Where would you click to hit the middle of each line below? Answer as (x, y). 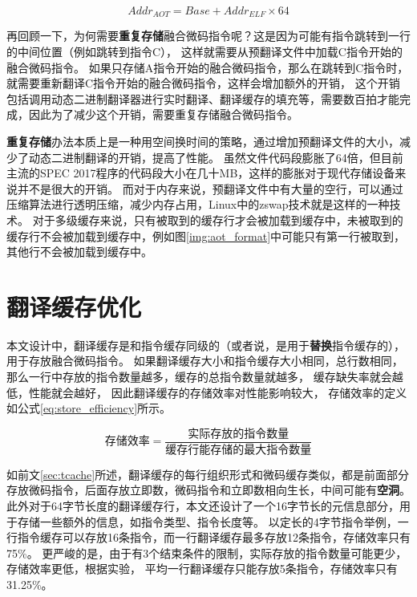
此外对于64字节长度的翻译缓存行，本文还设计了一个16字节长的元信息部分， (203, 505)
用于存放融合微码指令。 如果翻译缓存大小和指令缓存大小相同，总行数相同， (205, 361)
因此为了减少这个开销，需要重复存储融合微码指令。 (163, 114)
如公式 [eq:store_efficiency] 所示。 (89, 408)
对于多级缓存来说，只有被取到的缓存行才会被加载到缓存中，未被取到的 (218, 219)
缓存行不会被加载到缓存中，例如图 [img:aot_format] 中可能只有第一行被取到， (206, 236)
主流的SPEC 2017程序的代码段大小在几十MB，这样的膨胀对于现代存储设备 (201, 173)
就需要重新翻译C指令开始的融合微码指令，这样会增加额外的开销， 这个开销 (203, 83)
